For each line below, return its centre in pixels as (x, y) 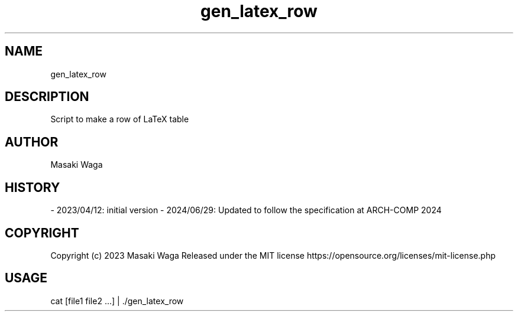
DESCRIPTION (47, 97)
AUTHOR (32, 142)
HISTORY (33, 187)
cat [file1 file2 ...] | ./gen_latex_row (117, 301)
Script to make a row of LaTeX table (120, 119)
